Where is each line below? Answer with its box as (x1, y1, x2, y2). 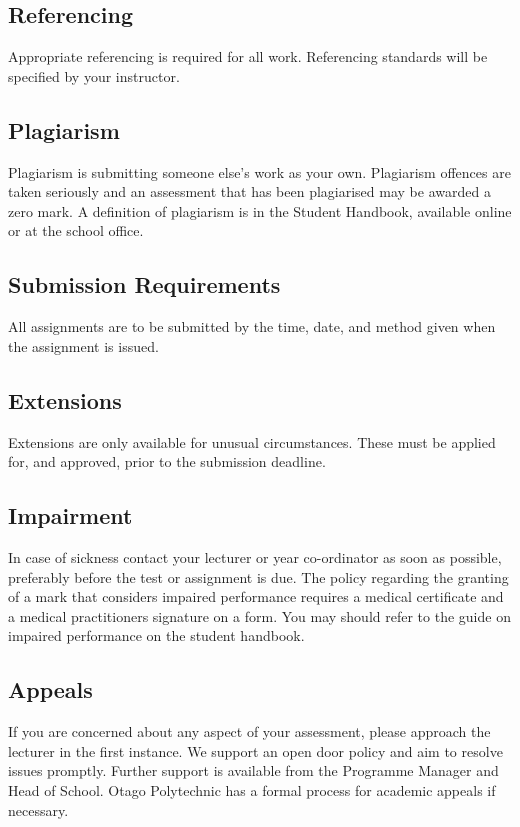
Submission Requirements (8, 269, 281, 300)
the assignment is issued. (8, 335, 159, 356)
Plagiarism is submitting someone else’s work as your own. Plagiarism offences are (8, 161, 511, 182)
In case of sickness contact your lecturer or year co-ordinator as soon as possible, (8, 546, 502, 567)
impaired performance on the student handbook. (8, 625, 305, 646)
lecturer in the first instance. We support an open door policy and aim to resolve (8, 740, 503, 761)
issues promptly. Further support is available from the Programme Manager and (8, 760, 499, 781)
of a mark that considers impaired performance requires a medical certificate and (8, 586, 504, 607)
